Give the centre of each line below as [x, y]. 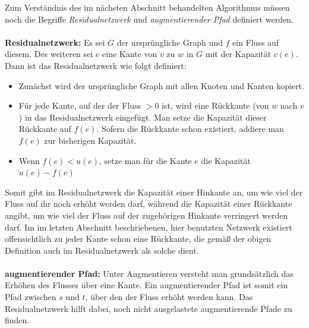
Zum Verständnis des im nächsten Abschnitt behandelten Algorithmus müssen [147, 7]
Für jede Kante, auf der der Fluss [80, 105]
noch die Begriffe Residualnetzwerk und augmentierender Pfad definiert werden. [149, 19]
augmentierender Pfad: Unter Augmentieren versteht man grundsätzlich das [149, 273]
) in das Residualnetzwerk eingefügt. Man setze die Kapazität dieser [143, 117]
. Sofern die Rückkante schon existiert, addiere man [190, 129]
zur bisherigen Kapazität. [90, 140]
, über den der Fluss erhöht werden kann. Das [169, 297]
